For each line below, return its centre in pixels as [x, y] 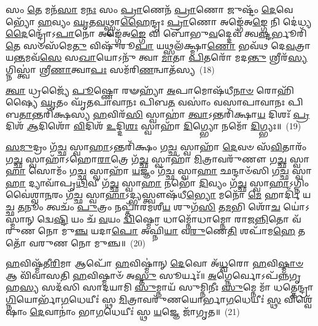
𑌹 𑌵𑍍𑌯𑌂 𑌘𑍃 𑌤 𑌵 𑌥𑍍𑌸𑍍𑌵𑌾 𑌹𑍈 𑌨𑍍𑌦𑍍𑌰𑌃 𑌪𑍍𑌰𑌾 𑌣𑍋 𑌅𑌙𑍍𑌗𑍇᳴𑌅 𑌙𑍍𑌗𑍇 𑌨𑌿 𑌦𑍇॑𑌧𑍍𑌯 [175, 21]
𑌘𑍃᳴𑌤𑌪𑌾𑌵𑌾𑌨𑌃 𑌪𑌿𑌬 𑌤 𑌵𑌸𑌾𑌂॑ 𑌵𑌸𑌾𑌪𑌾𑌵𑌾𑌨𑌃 [178, 102]
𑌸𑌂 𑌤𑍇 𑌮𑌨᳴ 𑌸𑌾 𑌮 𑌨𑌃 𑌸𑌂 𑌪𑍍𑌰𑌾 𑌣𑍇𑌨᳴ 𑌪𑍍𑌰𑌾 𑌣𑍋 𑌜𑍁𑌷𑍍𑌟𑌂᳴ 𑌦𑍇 [141, 9]
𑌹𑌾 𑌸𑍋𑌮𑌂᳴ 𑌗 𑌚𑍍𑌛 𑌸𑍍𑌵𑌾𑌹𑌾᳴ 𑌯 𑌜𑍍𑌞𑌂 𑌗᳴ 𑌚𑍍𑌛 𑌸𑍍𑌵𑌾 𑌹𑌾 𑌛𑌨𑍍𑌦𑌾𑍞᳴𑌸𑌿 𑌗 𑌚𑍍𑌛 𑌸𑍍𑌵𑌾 [159, 171]
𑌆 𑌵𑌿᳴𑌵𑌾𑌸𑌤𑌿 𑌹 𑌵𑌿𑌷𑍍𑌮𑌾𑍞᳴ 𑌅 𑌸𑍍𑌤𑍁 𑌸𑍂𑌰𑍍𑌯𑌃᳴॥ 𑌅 [111, 275]
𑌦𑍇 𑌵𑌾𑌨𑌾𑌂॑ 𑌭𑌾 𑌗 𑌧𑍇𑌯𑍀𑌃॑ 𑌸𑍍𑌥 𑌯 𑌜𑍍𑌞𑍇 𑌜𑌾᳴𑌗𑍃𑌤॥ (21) [135, 311]
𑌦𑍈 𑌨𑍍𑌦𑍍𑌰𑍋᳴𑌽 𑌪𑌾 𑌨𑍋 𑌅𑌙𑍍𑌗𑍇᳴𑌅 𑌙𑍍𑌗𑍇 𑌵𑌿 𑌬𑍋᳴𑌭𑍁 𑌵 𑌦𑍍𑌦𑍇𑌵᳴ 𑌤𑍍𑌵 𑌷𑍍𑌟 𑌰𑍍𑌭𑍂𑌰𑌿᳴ [156, 33]
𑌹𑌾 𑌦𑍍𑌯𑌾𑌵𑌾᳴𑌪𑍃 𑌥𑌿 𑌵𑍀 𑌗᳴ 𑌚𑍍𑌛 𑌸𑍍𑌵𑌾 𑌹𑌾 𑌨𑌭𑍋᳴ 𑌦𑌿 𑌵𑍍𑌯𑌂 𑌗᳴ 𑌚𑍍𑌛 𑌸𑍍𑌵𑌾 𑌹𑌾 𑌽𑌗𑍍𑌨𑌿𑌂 [157, 182]
